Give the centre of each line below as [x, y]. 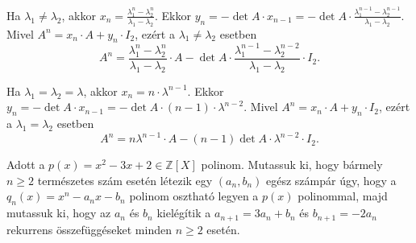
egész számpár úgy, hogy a [331, 180]
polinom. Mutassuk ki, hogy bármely [292, 165]
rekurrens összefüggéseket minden [89, 229]
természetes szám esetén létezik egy [125, 180]
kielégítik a [184, 213]
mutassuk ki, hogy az [59, 213]
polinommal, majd [343, 196]
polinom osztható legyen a [194, 196]
